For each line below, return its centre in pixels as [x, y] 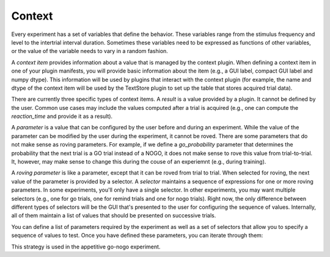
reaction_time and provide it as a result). [62, 117]
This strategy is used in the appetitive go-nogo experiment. [86, 247]
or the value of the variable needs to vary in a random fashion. [90, 51]
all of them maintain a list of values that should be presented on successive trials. [114, 215]
